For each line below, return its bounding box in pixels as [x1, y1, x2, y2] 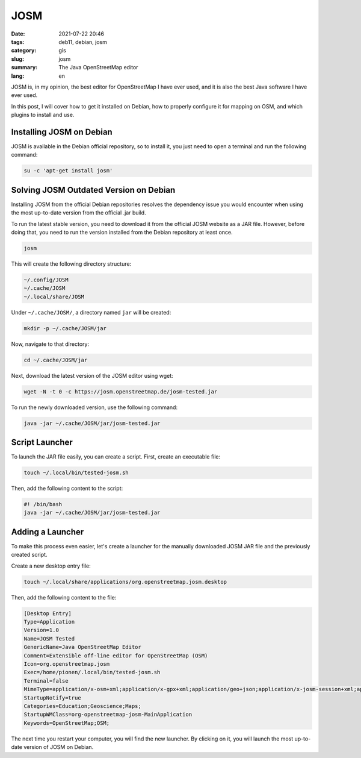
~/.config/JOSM [23, 276, 69, 283]
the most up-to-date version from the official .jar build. [11, 209, 147, 216]
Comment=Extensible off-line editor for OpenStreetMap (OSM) [23, 652, 208, 659]
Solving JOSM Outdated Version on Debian [11, 184, 176, 195]
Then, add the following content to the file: [11, 594, 117, 601]
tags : [11, 38, 25, 45]
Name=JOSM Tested [23, 635, 75, 642]
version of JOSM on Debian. [23, 744, 94, 751]
